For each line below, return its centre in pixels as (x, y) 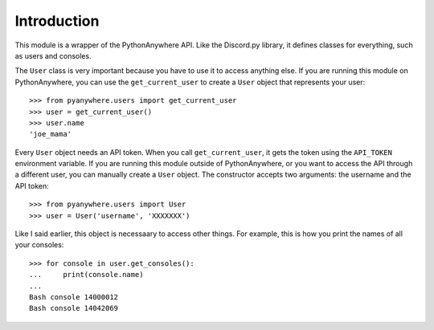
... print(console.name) (86, 275)
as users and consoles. (53, 55)
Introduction (57, 21)
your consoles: (39, 245)
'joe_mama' (51, 134)
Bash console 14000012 (74, 297)
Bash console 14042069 (74, 308)
